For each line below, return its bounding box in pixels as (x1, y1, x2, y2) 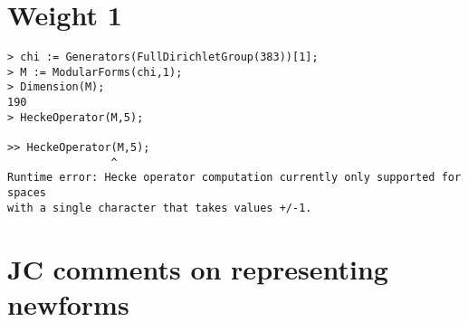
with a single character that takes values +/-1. (7, 201, 312, 214)
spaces (7, 186, 46, 200)
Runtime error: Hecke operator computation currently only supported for (7, 171, 462, 185)
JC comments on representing (7, 250, 388, 287)
